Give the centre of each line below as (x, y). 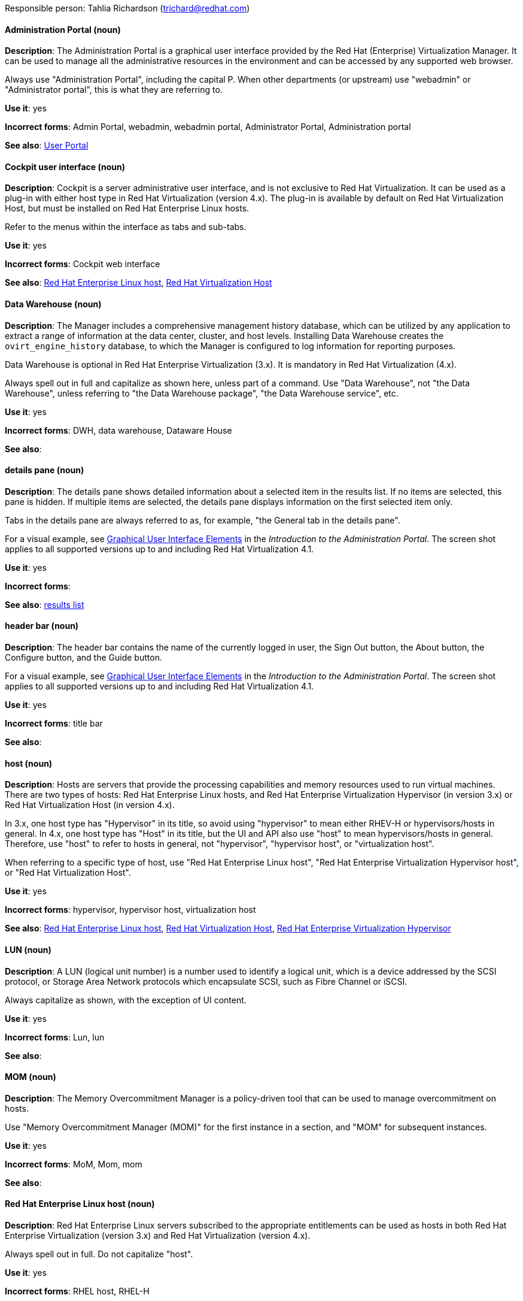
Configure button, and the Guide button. (83, 658)
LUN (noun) (28, 949)
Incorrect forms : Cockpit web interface (83, 264)
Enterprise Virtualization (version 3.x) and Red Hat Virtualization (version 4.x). (158, 1235)
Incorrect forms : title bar (54, 724)
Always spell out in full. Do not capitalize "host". (99, 1254)
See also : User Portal (47, 146)
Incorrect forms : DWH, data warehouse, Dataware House (118, 430)
